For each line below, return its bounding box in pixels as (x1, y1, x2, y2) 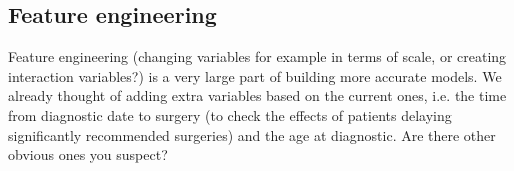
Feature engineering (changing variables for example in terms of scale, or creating (8, 46, 507, 67)
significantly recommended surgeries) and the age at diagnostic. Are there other (8, 124, 496, 145)
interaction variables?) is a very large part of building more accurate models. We (8, 65, 502, 86)
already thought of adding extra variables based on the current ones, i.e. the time (8, 85, 507, 106)
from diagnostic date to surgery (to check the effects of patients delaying (8, 104, 452, 125)
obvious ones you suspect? (8, 144, 168, 165)
